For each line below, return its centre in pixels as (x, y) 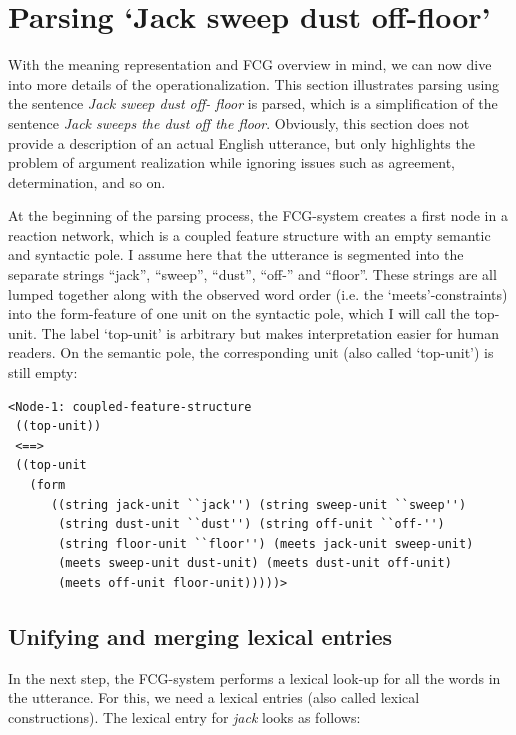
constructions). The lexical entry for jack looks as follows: (184, 716)
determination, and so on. (87, 181)
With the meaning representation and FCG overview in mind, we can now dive (250, 64)
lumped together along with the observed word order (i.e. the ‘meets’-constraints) (258, 293)
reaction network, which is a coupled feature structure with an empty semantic (249, 234)
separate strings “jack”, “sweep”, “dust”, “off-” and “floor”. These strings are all (252, 274)
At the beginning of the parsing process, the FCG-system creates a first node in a (258, 215)
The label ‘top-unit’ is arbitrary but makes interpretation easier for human (270, 332)
